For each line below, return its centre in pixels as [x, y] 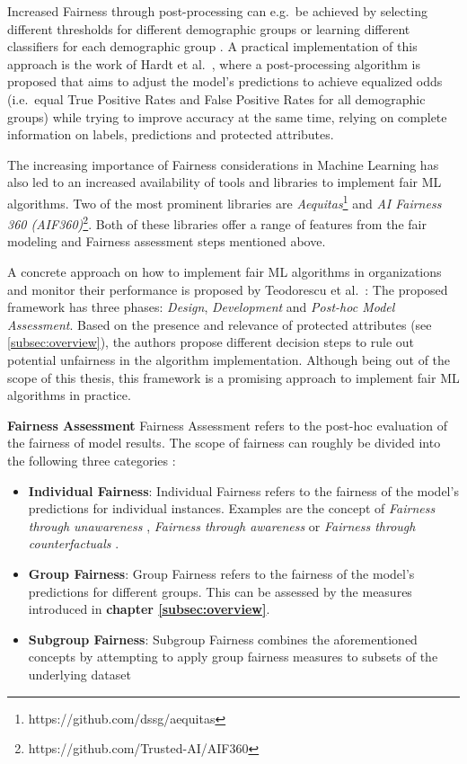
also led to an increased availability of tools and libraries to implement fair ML [225, 182]
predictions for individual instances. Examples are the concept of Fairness [232, 508]
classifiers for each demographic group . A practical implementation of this [212, 46]
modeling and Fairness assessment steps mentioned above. [167, 241]
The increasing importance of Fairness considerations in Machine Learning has [223, 164]
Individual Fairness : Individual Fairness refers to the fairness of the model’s [243, 490]
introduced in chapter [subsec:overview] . [149, 609]
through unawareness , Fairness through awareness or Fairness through [222, 525]
